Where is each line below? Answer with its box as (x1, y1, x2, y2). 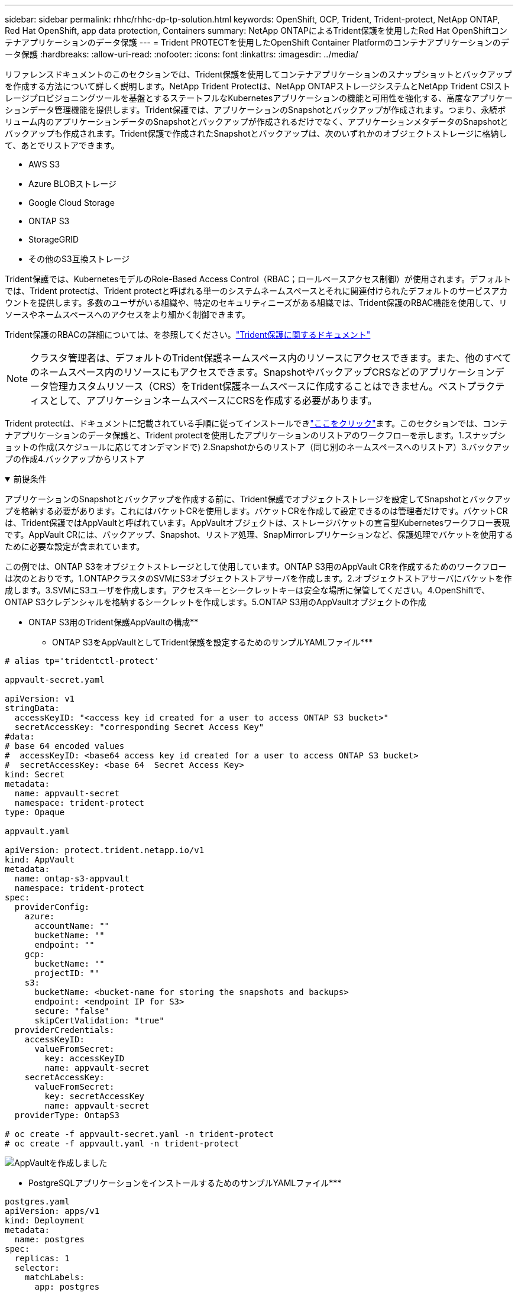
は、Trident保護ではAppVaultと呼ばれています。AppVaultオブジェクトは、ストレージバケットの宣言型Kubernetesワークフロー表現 (5, 518, 510, 528)
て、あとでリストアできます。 (5, 140, 119, 150)
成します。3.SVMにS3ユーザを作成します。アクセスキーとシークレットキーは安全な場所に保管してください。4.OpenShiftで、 (5, 585, 490, 595)
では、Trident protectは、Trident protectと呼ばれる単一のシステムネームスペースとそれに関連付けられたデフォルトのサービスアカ (5, 286, 508, 296)
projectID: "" (34, 968, 100, 978)
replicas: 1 (14, 1254, 70, 1263)
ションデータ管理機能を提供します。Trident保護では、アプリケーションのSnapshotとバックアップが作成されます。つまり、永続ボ (5, 105, 506, 115)
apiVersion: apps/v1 (5, 1206, 100, 1216)
